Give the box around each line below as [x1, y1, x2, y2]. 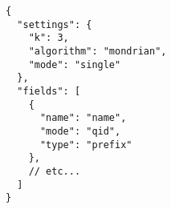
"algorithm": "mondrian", [28, 45, 167, 57]
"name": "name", [39, 112, 127, 124]
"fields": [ [17, 85, 81, 97]
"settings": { [17, 18, 92, 30]
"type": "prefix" [39, 139, 132, 151]
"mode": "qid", [39, 125, 121, 137]
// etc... [28, 165, 81, 177]
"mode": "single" [28, 58, 121, 70]
